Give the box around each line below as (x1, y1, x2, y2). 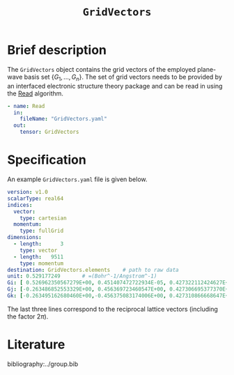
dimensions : (7, 234, 42, 241)
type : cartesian (19, 215, 68, 222)
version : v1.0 (7, 189, 49, 196)
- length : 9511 (13, 253, 64, 260)
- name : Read (7, 102, 45, 109)
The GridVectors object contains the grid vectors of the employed (7, 65, 196, 73)
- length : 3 (13, 240, 64, 247)
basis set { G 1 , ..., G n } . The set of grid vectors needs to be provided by (24, 72, 223, 82)
